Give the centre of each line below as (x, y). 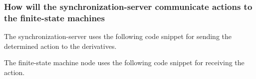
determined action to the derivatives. (60, 46)
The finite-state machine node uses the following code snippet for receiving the (124, 62)
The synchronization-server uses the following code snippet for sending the (118, 36)
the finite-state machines (54, 18)
